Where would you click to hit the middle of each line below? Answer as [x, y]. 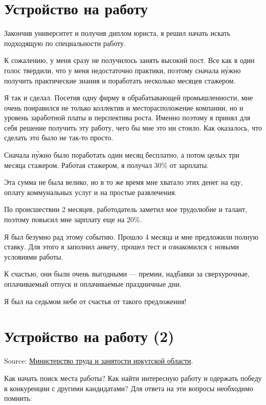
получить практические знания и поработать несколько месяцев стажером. [120, 80]
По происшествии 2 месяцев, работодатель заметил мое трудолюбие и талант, [126, 209]
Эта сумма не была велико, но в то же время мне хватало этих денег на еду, [124, 182]
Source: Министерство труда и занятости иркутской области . [99, 361]
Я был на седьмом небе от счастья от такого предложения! [95, 301]
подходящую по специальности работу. [65, 43]
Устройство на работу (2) [89, 336]
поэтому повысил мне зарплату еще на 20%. [73, 219]
